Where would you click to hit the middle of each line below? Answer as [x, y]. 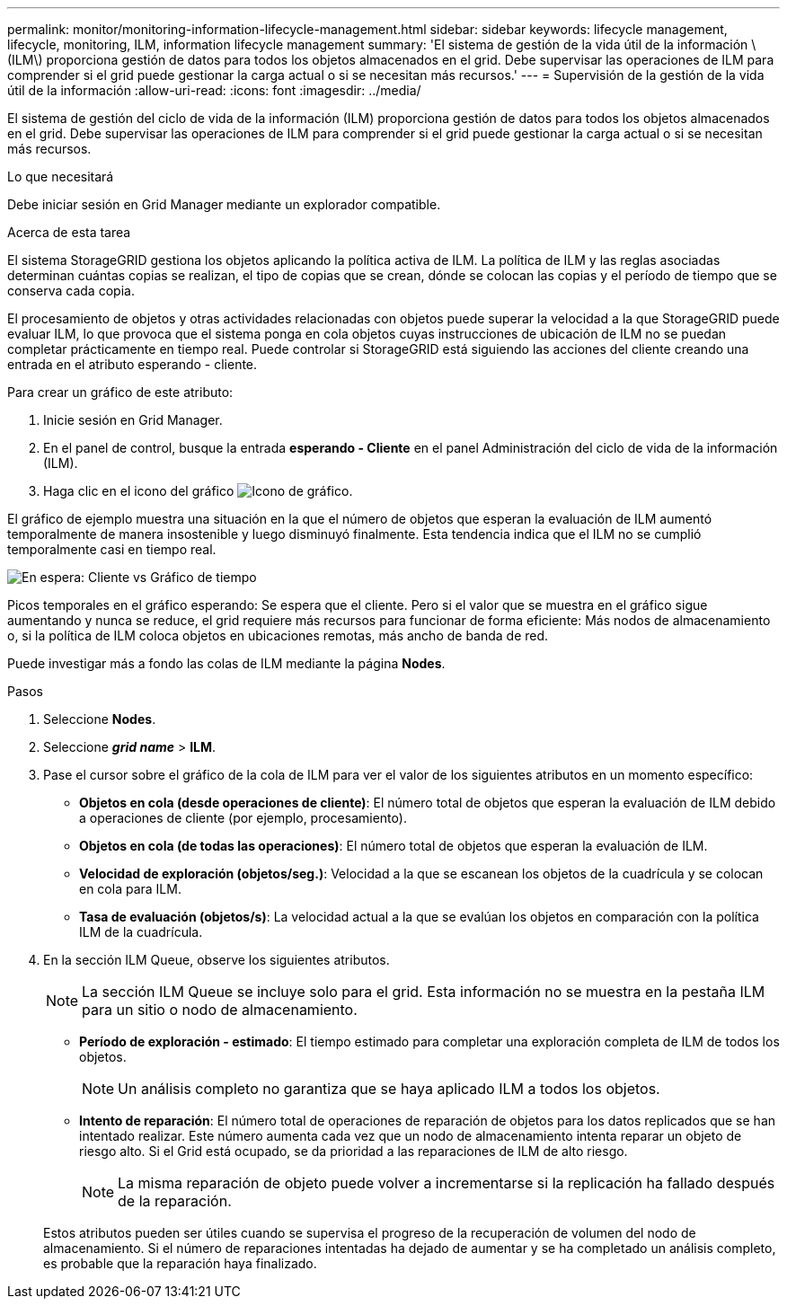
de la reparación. [175, 1201]
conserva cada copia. [71, 291]
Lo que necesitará [61, 176]
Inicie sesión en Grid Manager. [133, 420]
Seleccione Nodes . [100, 719]
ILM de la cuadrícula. [141, 932]
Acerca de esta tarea [69, 232]
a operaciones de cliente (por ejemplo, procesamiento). [243, 818]
